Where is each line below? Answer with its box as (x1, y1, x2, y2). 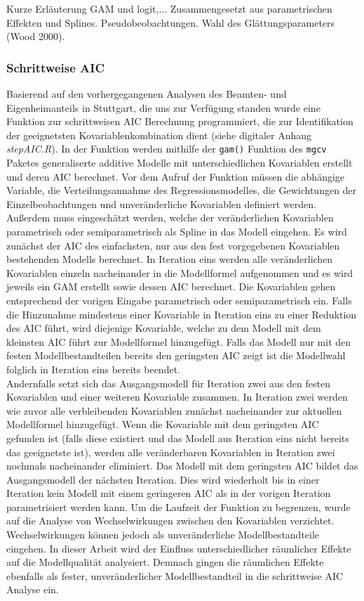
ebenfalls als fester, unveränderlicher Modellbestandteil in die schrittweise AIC (6, 568, 344, 583)
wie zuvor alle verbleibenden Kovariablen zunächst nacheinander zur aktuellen (6, 403, 342, 418)
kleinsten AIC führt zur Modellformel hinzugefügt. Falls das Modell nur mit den (6, 334, 351, 349)
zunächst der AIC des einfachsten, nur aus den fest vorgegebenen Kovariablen (6, 238, 340, 252)
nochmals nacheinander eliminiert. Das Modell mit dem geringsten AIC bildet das (6, 458, 358, 473)
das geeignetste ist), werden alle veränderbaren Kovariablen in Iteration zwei (6, 444, 335, 459)
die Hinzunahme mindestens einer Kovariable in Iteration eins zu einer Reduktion (6, 306, 357, 321)
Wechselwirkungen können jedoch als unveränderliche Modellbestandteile (6, 527, 320, 542)
